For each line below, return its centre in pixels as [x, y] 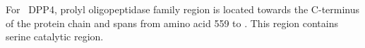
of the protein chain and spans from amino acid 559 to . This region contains [172, 23]
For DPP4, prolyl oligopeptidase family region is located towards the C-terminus [183, 9]
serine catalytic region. [55, 37]
